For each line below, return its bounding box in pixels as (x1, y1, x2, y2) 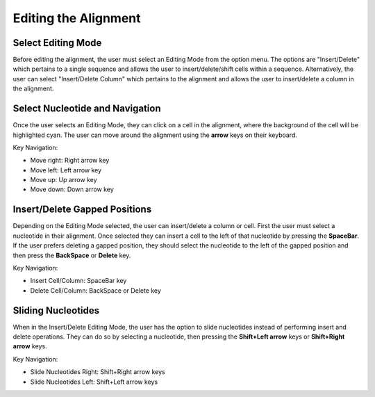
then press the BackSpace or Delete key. (12, 251, 131, 259)
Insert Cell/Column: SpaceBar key (30, 277, 127, 285)
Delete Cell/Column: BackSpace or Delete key (30, 286, 161, 295)
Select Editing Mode (12, 37, 102, 49)
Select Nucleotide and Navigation (12, 103, 161, 115)
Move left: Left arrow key (30, 165, 102, 174)
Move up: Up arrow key (30, 176, 97, 184)
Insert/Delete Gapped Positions (12, 204, 152, 216)
